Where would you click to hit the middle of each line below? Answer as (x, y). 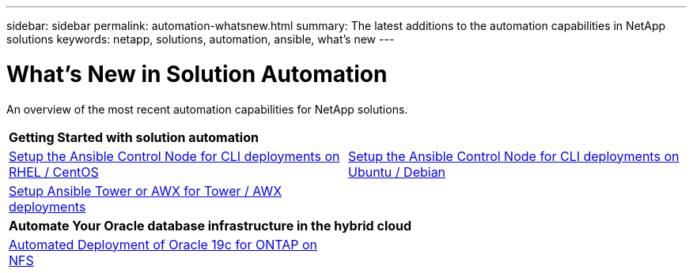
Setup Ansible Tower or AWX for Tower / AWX (146, 191)
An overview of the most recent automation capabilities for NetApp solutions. (207, 109)
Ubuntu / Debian (397, 172)
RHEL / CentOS (54, 172)
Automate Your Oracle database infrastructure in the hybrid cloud (210, 225)
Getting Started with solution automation (134, 137)
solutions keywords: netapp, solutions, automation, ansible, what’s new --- (201, 39)
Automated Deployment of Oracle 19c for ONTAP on (163, 244)
